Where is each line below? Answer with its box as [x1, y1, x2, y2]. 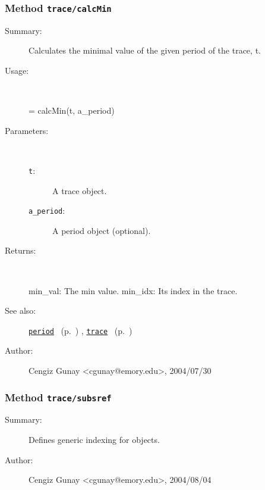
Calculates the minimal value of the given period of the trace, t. [29, 44, 261, 57]
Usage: [5, 64, 29, 76]
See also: [5, 304, 36, 317]
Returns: [5, 244, 36, 257]
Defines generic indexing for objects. [29, 433, 160, 446]
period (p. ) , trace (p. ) [29, 324, 132, 336]
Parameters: [5, 124, 49, 136]
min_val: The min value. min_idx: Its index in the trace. [29, 284, 238, 297]
